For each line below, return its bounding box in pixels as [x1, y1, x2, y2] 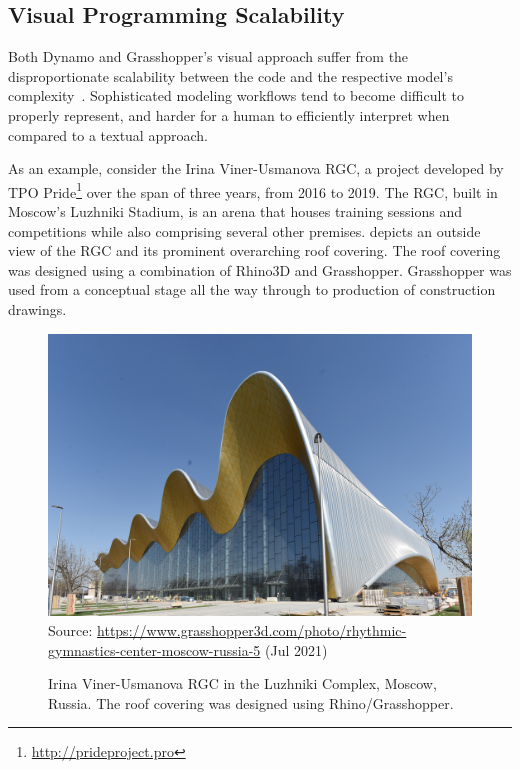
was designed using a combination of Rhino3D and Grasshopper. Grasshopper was [8, 259, 512, 280]
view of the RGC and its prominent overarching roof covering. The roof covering [8, 240, 501, 261]
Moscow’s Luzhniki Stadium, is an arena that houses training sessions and [8, 201, 463, 222]
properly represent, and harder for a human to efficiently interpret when [8, 104, 450, 125]
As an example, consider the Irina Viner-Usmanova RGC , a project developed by [8, 158, 504, 179]
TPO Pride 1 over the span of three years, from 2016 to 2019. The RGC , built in [8, 178, 498, 202]
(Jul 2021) [265, 639, 328, 660]
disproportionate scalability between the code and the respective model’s [8, 65, 453, 86]
